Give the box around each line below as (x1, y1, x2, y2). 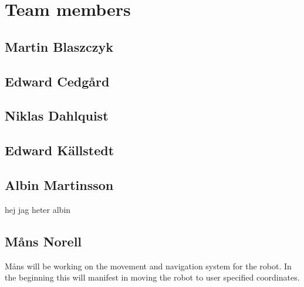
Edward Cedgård (5, 72, 110, 90)
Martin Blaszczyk (5, 37, 114, 55)
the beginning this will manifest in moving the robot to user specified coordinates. (5, 271, 300, 283)
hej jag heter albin (5, 203, 71, 215)
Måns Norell (5, 232, 82, 250)
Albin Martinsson (5, 175, 114, 193)
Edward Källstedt (5, 141, 114, 159)
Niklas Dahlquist (5, 106, 109, 125)
